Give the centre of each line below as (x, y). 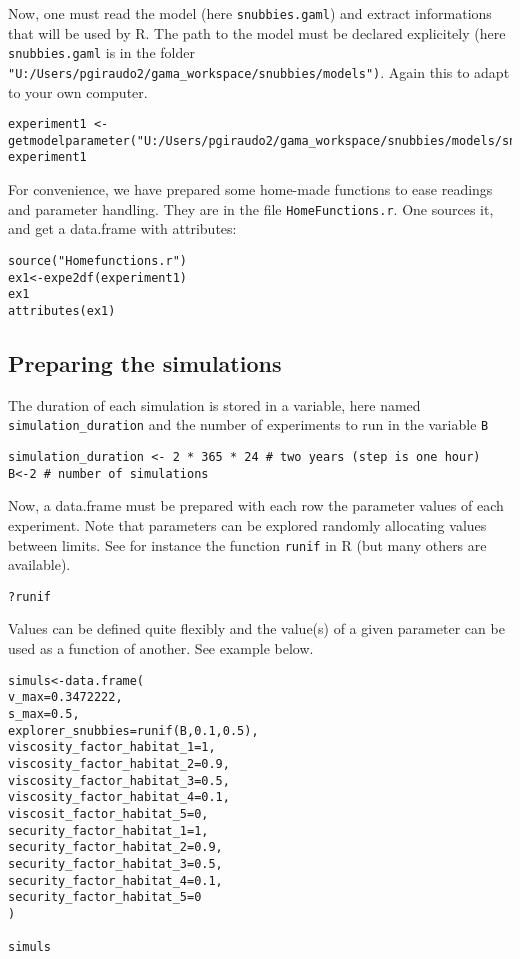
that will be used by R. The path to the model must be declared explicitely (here (257, 32)
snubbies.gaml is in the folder (101, 52)
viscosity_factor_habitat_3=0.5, (119, 780)
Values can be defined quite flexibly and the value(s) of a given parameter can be (256, 628)
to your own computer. (78, 91)
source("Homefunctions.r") (97, 260)
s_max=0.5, (44, 713)
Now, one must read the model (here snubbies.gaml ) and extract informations (250, 13)
